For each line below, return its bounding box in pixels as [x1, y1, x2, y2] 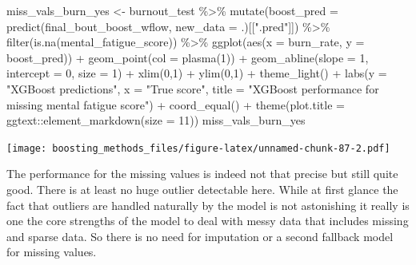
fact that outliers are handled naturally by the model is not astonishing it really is [6, 196, 410, 213]
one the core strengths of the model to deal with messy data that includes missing [6, 212, 409, 229]
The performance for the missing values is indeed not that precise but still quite [6, 165, 398, 182]
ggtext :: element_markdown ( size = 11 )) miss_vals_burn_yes [6, 112, 306, 129]
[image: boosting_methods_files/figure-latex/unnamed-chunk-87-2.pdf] [6, 142, 390, 154]
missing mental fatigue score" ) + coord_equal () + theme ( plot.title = [6, 96, 345, 113]
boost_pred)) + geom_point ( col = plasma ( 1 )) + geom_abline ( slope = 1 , [6, 49, 369, 65]
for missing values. [6, 243, 97, 260]
